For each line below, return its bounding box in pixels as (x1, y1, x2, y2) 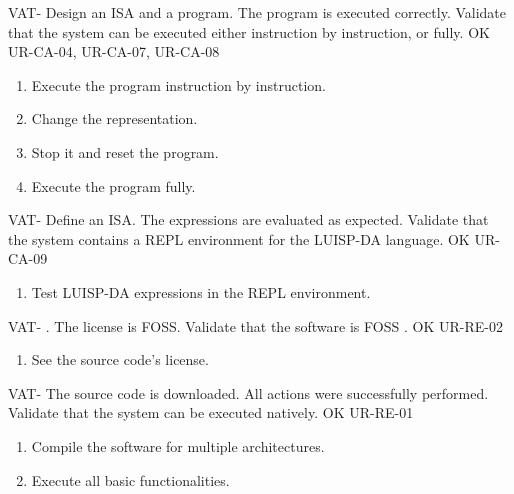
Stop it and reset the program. (31, 141, 219, 162)
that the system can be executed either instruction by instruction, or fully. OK (8, 21, 490, 42)
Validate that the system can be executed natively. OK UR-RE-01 (8, 402, 414, 423)
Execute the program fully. (31, 175, 196, 196)
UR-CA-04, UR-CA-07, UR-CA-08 (8, 41, 220, 62)
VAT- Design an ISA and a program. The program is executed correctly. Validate (8, 2, 507, 22)
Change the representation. (31, 108, 198, 129)
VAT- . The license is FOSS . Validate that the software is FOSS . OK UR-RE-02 (8, 315, 503, 336)
